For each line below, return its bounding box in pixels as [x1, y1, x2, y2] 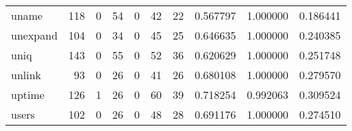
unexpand [11, 27, 58, 43]
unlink [11, 67, 42, 83]
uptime [11, 87, 45, 102]
